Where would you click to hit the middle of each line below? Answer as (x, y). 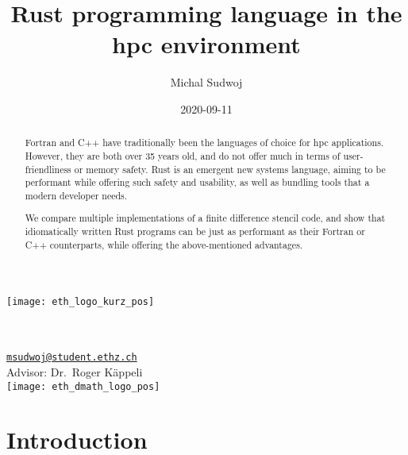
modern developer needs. (76, 195)
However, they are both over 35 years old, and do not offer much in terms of (183, 155)
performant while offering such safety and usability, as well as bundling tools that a (197, 182)
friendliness (48, 169)
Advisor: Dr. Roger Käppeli (75, 371)
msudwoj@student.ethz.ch (72, 358)
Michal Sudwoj (206, 82)
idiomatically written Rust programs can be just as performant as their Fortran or (195, 231)
